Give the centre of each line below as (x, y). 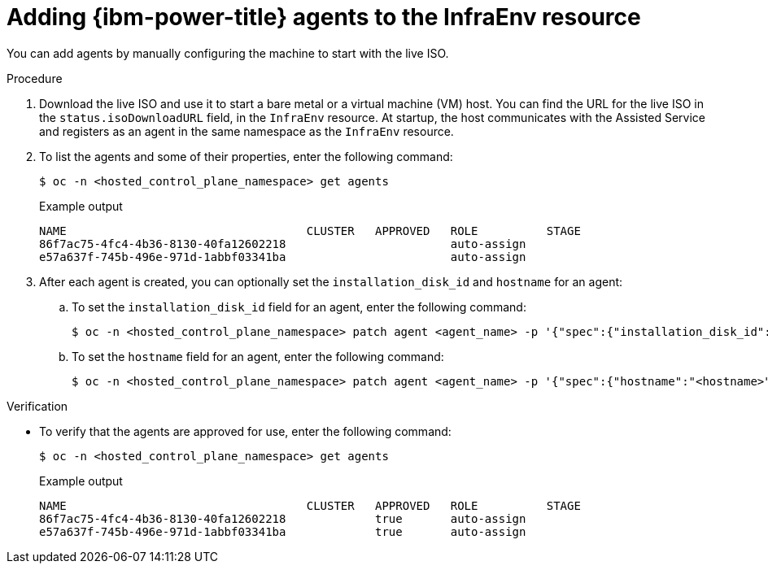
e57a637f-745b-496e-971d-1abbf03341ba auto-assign (283, 257)
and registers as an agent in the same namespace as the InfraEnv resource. (247, 131)
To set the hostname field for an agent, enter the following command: (258, 356)
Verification (37, 406)
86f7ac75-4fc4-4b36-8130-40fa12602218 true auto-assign (283, 518)
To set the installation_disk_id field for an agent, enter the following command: (299, 307)
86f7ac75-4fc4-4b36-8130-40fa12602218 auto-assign (283, 244)
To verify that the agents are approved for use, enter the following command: (245, 431)
